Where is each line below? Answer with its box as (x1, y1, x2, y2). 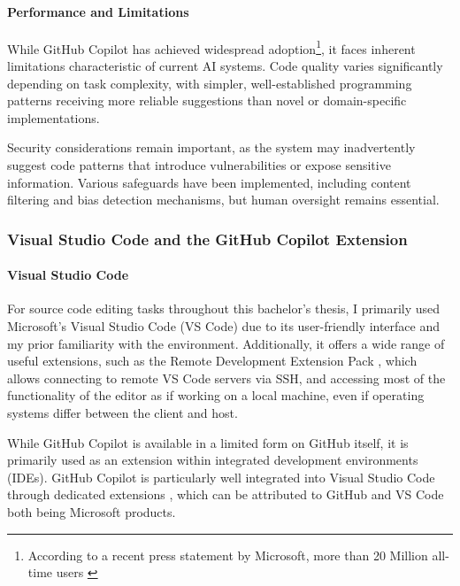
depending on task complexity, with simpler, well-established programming (7, 73, 412, 92)
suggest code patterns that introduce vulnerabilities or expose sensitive (7, 156, 391, 174)
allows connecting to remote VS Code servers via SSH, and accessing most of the (7, 368, 446, 387)
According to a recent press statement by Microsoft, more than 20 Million (27, 545, 428, 564)
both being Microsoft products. (7, 502, 176, 520)
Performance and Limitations (7, 2, 189, 20)
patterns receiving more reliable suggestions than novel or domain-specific (7, 91, 407, 110)
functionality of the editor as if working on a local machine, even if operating (7, 386, 425, 405)
